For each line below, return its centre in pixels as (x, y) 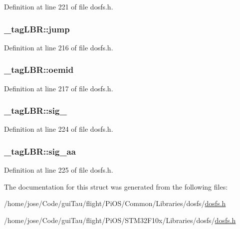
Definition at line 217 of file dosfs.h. (59, 88)
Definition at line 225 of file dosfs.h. (59, 170)
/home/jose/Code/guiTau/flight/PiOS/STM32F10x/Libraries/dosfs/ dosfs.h (120, 220)
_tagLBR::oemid (39, 70)
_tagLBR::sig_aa (40, 151)
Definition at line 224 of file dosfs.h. (59, 129)
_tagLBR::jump (37, 29)
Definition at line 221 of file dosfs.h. (59, 6)
